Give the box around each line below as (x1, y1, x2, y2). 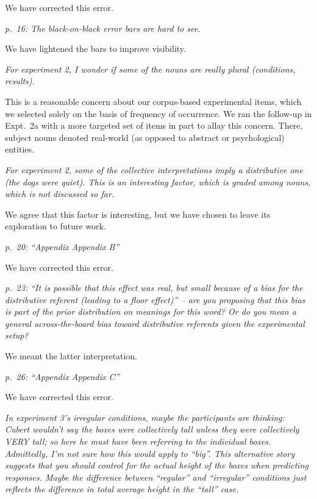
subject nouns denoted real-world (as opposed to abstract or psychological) (5, 131, 285, 143)
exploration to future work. (5, 220, 106, 232)
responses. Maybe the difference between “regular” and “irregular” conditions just (5, 470, 307, 483)
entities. (5, 143, 34, 156)
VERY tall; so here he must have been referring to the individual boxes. (5, 435, 271, 448)
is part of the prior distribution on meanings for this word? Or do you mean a (5, 305, 296, 318)
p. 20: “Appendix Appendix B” (5, 240, 119, 253)
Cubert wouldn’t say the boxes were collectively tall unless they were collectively (5, 423, 299, 436)
